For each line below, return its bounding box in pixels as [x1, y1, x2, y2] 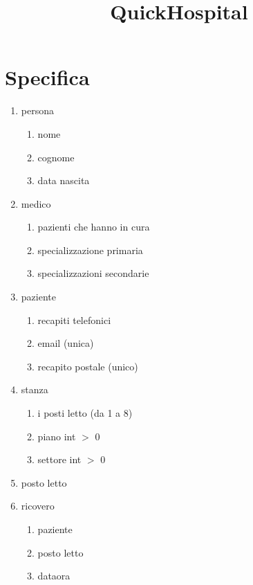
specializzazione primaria [37, 242, 143, 257]
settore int [37, 452, 82, 467]
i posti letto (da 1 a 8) [37, 406, 133, 420]
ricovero [21, 498, 55, 513]
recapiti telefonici [37, 312, 111, 327]
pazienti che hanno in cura [37, 219, 150, 234]
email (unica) [37, 336, 94, 350]
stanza [21, 382, 48, 397]
